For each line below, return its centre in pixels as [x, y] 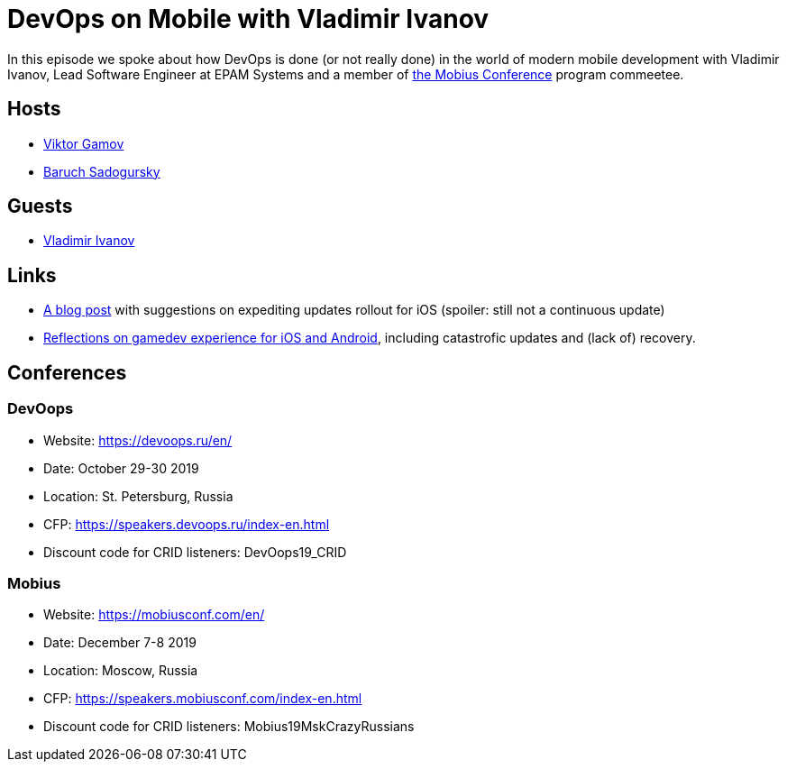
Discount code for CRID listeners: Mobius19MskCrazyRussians [229, 727]
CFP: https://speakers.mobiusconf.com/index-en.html [203, 699]
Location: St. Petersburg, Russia [138, 496]
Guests [40, 206]
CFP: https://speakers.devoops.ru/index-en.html [187, 524]
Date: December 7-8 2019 [120, 643]
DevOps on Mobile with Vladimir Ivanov [248, 19]
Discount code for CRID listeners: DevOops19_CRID [195, 552]
